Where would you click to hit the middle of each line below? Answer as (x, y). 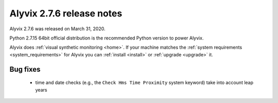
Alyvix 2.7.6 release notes (66, 13)
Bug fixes (25, 69)
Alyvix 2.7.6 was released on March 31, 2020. (57, 29)
